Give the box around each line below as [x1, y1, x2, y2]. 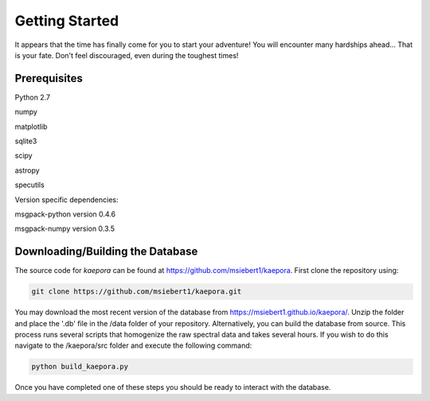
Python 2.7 [14, 92, 51, 102]
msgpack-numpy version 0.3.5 [14, 224, 115, 234]
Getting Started [14, 12, 119, 29]
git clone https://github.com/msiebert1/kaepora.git [31, 287, 242, 296]
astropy [14, 165, 40, 175]
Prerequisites [14, 72, 83, 85]
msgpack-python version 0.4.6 [14, 209, 115, 219]
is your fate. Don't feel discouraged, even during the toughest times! [14, 50, 239, 60]
